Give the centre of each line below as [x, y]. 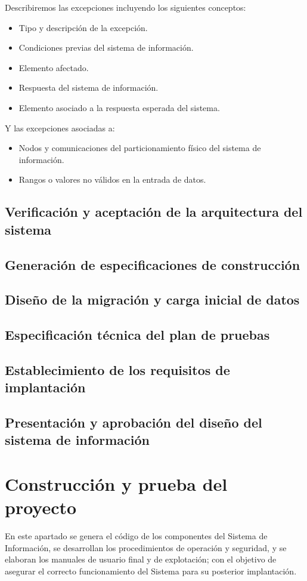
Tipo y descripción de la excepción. [83, 27]
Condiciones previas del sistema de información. [106, 47]
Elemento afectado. [54, 67]
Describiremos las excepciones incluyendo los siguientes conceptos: [125, 7]
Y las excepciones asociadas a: [60, 127]
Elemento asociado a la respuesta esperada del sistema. [119, 107]
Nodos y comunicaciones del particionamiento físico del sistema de [140, 148]
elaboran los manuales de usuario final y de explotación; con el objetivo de [141, 559]
